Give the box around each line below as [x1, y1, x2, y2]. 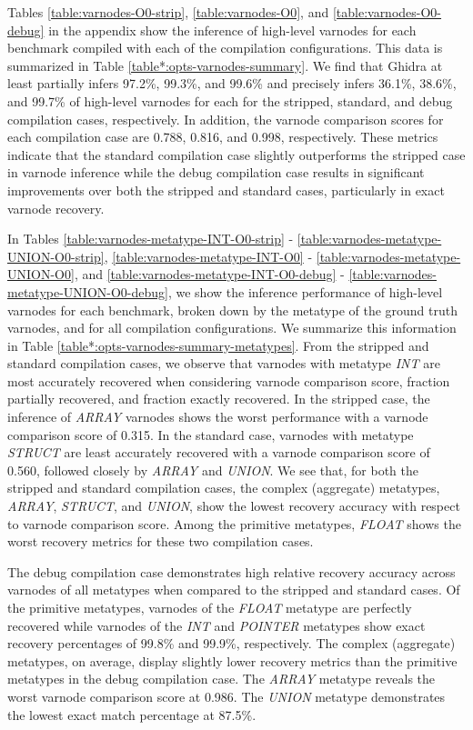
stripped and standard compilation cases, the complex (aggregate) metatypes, [7, 478, 440, 497]
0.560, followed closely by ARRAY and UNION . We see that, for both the [7, 460, 418, 479]
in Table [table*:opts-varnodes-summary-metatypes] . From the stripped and [7, 335, 429, 355]
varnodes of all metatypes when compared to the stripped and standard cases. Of [7, 580, 460, 599]
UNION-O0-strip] [7, 246, 105, 265]
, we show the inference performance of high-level [167, 282, 443, 301]
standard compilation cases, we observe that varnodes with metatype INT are [7, 354, 440, 373]
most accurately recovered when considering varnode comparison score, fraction [7, 371, 450, 390]
